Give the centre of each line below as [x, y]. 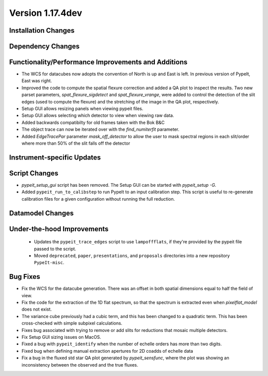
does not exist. [37, 309]
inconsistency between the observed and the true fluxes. [80, 365]
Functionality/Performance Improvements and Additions [98, 62]
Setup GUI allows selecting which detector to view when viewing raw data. [98, 115]
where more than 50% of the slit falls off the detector [76, 143]
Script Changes [34, 173]
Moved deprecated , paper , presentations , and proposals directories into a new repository [132, 256]
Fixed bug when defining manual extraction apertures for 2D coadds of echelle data [107, 351]
